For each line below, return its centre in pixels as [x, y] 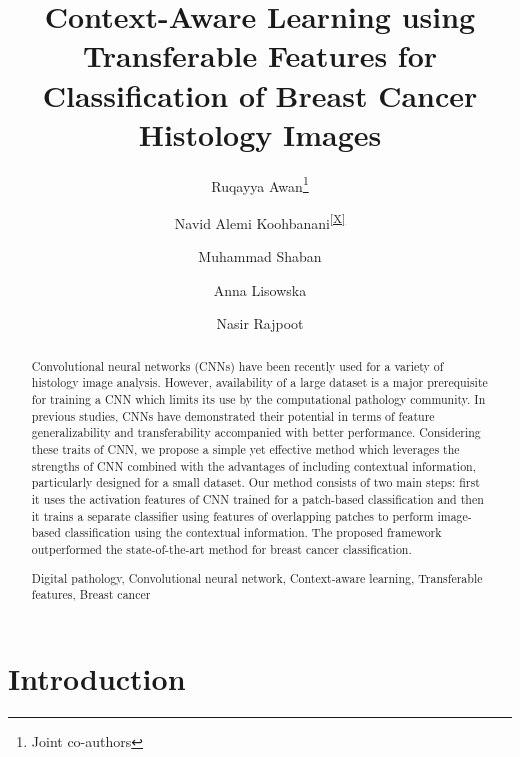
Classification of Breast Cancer [260, 94]
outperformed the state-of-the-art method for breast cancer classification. [221, 548]
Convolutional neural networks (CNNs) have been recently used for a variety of [237, 365]
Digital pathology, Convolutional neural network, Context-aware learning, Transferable [257, 577]
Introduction [97, 677]
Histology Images [260, 133]
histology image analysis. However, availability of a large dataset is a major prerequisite [259, 382]
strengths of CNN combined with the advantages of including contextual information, [254, 465]
